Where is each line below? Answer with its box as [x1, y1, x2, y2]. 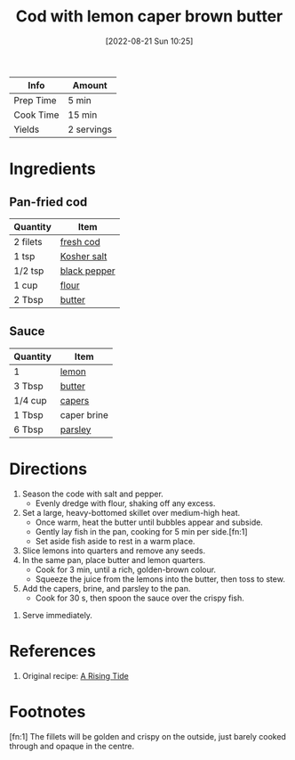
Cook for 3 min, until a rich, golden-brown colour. [35, 564, 216, 575]
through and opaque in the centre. [9, 740, 135, 751]
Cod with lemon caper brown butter [15, 6, 283, 27]
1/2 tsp [13, 265, 44, 277]
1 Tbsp [13, 408, 44, 421]
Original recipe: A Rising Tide [21, 670, 129, 681]
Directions [9, 459, 87, 478]
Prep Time [13, 94, 57, 106]
